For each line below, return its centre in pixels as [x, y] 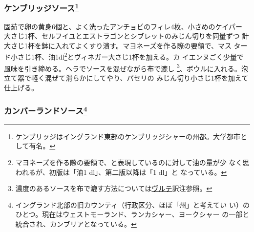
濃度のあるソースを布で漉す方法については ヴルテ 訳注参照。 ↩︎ [114, 188]
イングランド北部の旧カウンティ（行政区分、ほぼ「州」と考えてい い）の [132, 204]
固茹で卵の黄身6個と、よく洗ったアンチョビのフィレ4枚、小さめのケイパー [123, 26]
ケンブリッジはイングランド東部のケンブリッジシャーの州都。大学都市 [128, 136]
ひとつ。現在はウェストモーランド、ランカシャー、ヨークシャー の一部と [132, 214]
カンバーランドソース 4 [46, 110]
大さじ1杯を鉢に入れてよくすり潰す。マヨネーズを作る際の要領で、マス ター [126, 45]
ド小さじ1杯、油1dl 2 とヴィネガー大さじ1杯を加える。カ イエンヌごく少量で [124, 56]
